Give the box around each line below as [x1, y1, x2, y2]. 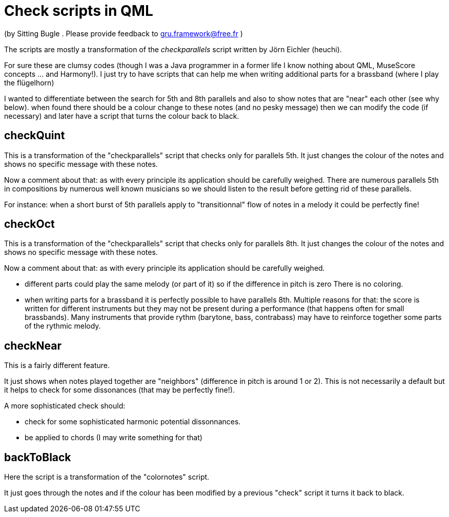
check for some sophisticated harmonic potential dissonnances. [25, 417, 241, 426]
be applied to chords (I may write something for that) [25, 433, 202, 442]
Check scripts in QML [4, 2, 153, 19]
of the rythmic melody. [25, 321, 101, 331]
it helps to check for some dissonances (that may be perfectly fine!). [4, 385, 235, 395]
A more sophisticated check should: [4, 401, 126, 411]
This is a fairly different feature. [4, 361, 110, 370]
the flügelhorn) [4, 78, 54, 87]
